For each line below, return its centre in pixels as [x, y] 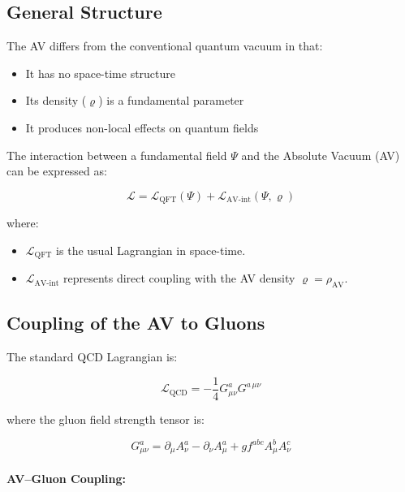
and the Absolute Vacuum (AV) [321, 155]
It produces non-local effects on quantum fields [142, 127]
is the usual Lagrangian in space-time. [151, 250]
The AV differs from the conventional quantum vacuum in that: [165, 46]
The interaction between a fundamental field [117, 155]
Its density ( [56, 100]
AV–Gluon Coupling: [66, 479]
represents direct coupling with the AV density [179, 278]
